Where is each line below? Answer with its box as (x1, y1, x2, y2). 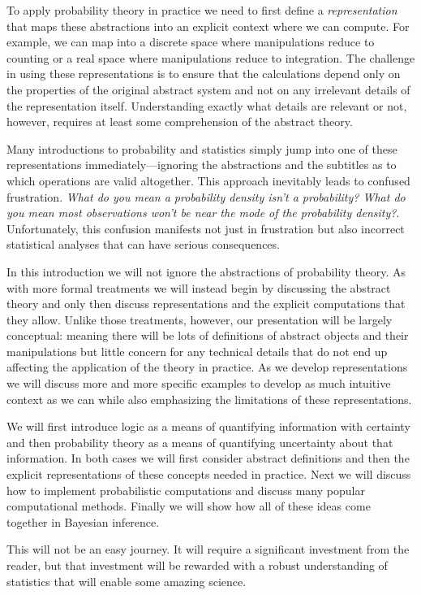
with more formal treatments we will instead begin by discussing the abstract (6, 279, 391, 296)
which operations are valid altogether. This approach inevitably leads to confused (6, 172, 410, 189)
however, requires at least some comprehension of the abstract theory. (6, 113, 353, 130)
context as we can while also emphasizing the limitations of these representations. (6, 390, 412, 407)
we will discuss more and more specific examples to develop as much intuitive (6, 375, 391, 392)
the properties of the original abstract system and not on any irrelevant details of (6, 80, 410, 98)
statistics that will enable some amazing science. (6, 572, 247, 589)
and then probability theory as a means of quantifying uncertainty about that (6, 433, 393, 450)
